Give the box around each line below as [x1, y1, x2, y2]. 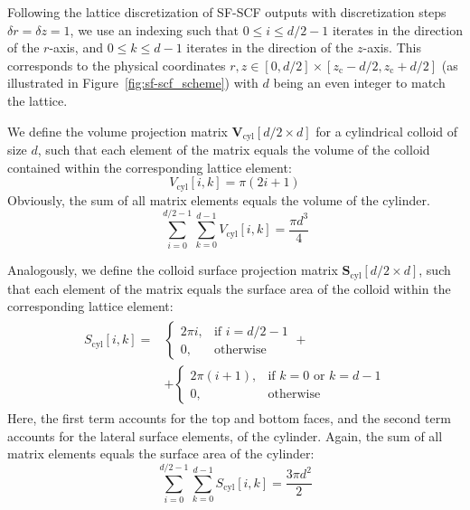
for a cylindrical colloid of [315, 121, 458, 140]
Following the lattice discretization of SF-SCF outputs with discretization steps [7, 3, 446, 21]
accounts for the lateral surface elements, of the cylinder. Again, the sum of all [7, 426, 443, 445]
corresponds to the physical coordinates [7, 55, 226, 74]
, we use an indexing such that [70, 20, 240, 39]
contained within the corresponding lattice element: [7, 157, 292, 176]
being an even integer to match [273, 73, 446, 92]
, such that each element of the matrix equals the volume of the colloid [37, 140, 430, 159]
